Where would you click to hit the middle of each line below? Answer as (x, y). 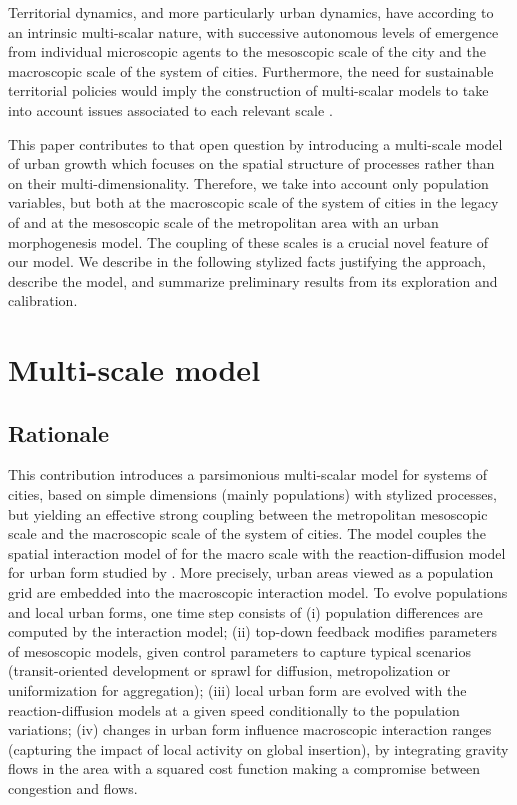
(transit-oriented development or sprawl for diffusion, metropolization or (229, 670)
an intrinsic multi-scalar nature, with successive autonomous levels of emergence (253, 31)
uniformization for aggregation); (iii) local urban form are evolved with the (237, 690)
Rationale (58, 432)
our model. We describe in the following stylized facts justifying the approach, (247, 261)
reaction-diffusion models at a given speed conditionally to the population (234, 709)
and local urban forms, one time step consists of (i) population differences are (245, 611)
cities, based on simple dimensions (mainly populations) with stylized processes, (252, 494)
